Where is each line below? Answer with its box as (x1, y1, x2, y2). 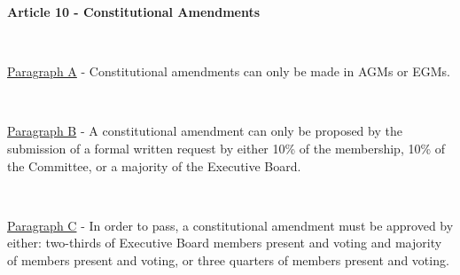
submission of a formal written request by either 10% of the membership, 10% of (7, 138, 446, 157)
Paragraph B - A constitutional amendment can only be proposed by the (7, 122, 402, 140)
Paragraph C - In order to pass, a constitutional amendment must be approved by (7, 216, 454, 234)
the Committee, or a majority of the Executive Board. (7, 156, 301, 175)
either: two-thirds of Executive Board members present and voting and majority (7, 233, 442, 252)
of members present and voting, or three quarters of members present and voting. (7, 250, 449, 269)
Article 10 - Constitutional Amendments (7, 3, 261, 20)
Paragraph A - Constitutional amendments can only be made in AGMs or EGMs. (7, 62, 450, 81)
